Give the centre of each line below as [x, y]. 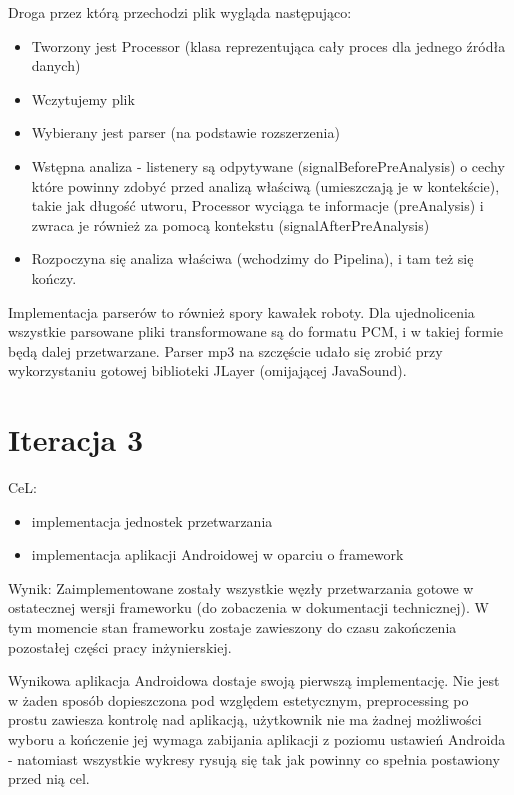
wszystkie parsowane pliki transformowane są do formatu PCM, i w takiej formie [256, 331]
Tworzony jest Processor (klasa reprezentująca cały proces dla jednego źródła [268, 45]
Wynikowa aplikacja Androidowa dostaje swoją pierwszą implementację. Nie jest [254, 680]
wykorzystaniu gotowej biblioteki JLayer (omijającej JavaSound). [207, 370]
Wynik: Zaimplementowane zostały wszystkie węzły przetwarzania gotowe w [241, 587]
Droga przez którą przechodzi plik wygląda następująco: [180, 12]
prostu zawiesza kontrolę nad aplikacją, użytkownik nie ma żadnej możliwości [245, 719]
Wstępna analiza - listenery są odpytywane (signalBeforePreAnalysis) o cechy [268, 165]
